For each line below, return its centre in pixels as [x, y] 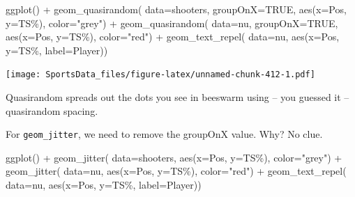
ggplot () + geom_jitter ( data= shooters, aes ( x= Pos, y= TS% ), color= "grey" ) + [174, 157]
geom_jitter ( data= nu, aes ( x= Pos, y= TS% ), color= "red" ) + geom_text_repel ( [176, 171]
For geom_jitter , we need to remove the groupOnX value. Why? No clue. [164, 134]
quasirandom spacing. [52, 110]
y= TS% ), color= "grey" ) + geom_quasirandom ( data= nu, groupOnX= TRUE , [172, 23]
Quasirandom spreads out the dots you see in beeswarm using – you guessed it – [177, 97]
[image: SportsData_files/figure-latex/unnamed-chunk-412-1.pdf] [160, 75]
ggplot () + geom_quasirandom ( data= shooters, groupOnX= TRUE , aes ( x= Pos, [176, 9]
